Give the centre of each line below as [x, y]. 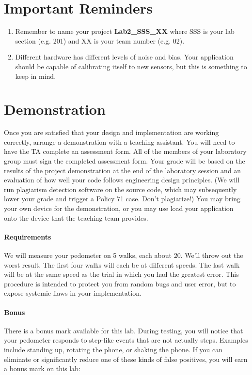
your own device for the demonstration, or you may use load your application [119, 208]
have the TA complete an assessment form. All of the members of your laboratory [125, 151]
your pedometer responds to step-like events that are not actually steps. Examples [126, 340]
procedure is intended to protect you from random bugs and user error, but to [120, 283]
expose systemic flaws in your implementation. [73, 293]
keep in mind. [36, 76]
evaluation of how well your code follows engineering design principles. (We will [122, 180]
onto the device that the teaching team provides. [76, 217]
